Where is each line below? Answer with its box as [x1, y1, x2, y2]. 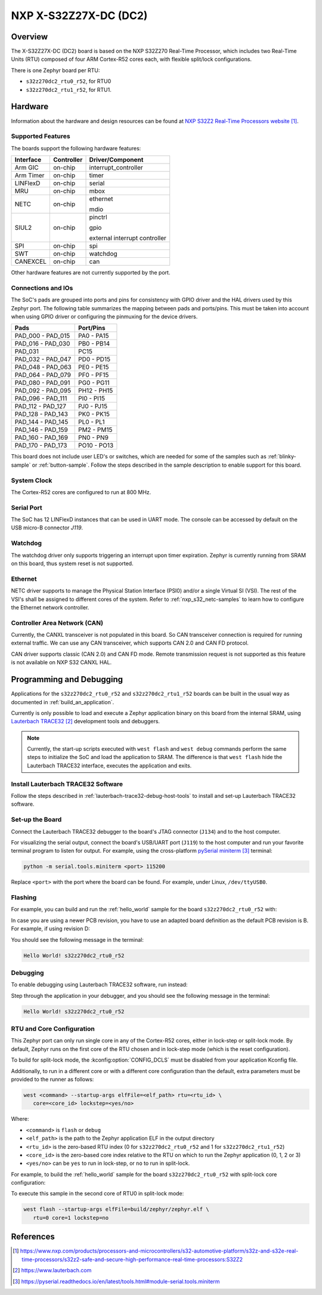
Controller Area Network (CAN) [11, 618, 104, 627]
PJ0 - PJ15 [78, 402, 107, 411]
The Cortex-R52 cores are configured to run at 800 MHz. [11, 488, 151, 495]
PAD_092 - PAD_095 [14, 387, 72, 395]
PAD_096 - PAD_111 [14, 394, 67, 403]
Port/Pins [78, 324, 106, 332]
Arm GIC [14, 164, 39, 172]
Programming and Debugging [11, 674, 123, 684]
